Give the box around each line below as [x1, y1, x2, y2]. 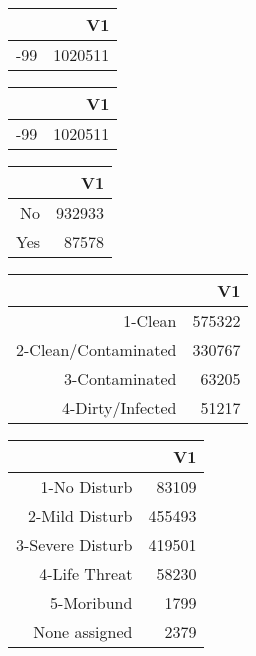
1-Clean [123, 309, 177, 332]
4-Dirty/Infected [61, 396, 177, 419]
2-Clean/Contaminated [16, 338, 177, 361]
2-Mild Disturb [28, 504, 133, 527]
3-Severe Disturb [16, 533, 133, 556]
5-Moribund [50, 591, 133, 614]
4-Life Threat [39, 562, 133, 585]
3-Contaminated [64, 367, 177, 390]
